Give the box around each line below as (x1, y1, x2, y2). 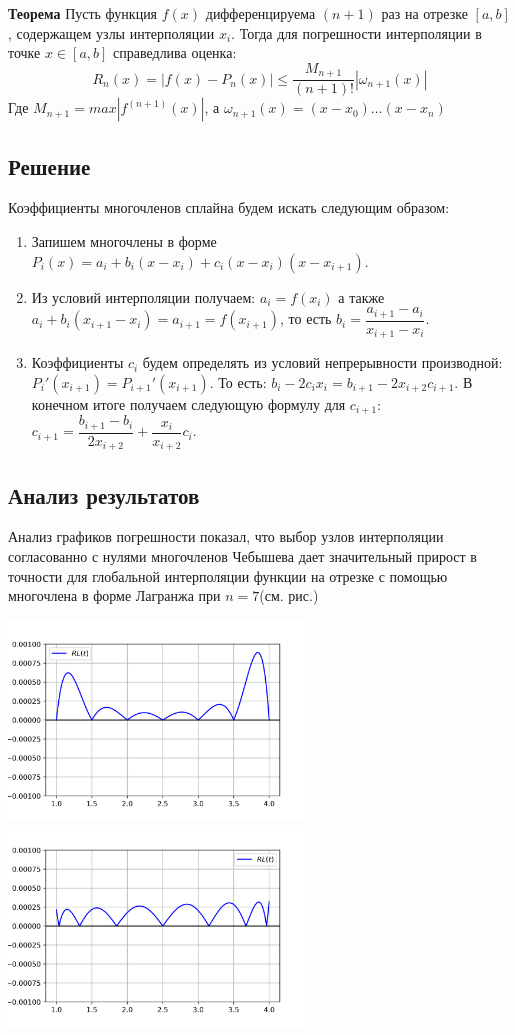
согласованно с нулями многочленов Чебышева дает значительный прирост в (8, 545, 477, 566)
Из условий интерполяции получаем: (31, 286, 256, 307)
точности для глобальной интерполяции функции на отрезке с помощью (8, 565, 448, 586)
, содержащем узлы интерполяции (8, 22, 215, 43)
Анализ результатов (8, 479, 200, 510)
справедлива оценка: (113, 42, 237, 63)
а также (338, 286, 385, 307)
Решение (8, 150, 91, 181)
